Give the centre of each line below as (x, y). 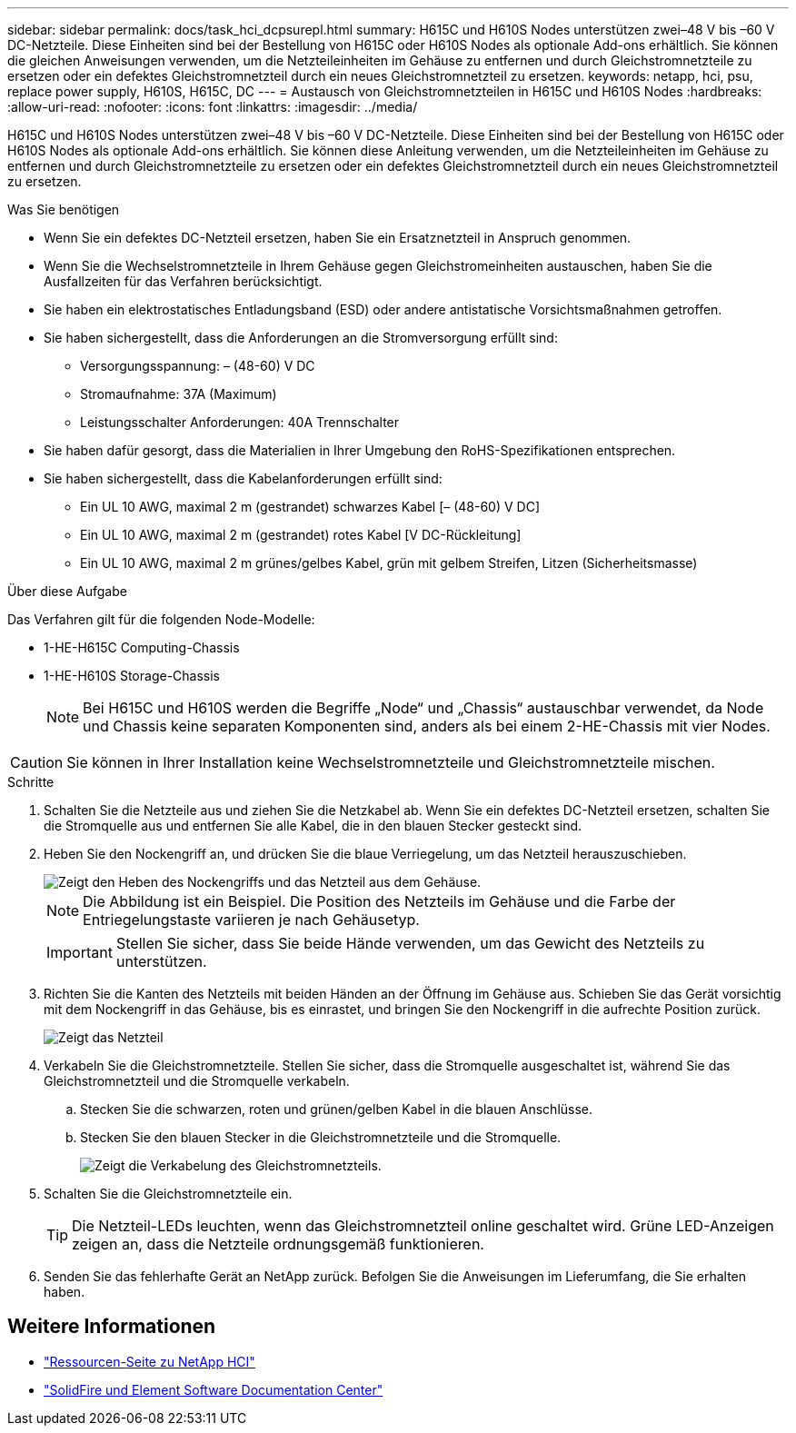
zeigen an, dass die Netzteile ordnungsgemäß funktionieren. (278, 1244)
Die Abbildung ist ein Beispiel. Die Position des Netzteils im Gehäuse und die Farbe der (379, 901)
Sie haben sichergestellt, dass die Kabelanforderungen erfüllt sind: (243, 478)
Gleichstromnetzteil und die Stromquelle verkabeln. (197, 1081)
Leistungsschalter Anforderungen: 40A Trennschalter (240, 422)
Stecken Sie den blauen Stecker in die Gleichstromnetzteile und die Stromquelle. (321, 1137)
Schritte (31, 782)
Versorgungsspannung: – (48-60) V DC (198, 366)
